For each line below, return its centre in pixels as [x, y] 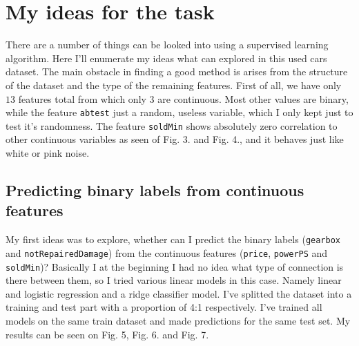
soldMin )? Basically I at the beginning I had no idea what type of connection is [175, 266]
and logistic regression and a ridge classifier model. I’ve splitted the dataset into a [179, 293]
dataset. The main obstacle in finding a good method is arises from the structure [177, 71]
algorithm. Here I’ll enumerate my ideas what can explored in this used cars [166, 58]
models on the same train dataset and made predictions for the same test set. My [178, 320]
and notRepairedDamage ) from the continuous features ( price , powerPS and [167, 252]
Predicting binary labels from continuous [155, 190]
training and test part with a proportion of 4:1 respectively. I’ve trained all [164, 307]
